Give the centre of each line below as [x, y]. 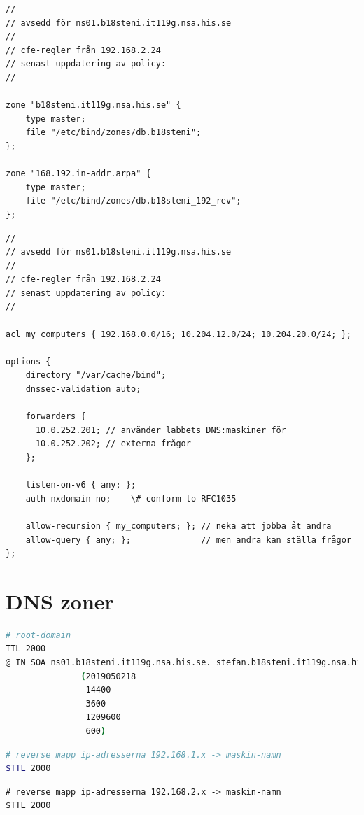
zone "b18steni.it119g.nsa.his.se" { [93, 105]
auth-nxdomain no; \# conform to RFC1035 [131, 498]
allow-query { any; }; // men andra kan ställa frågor [188, 540]
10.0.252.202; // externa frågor [113, 444]
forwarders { [56, 417]
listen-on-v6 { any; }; [81, 485]
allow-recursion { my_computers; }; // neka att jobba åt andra [178, 526]
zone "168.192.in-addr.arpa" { [78, 174]
